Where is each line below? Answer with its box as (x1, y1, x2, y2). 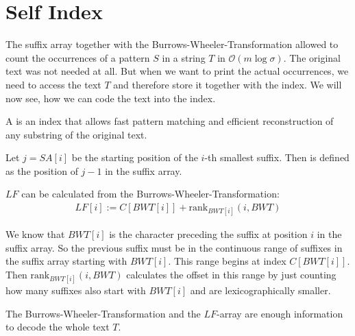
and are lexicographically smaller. (190, 283, 331, 298)
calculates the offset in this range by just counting (126, 267, 336, 282)
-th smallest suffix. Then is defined (204, 150, 350, 165)
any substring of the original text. (5, 127, 147, 141)
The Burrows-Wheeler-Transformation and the (5, 306, 201, 320)
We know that (5, 227, 65, 241)
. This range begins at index (168, 254, 286, 268)
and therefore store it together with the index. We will (113, 77, 342, 91)
